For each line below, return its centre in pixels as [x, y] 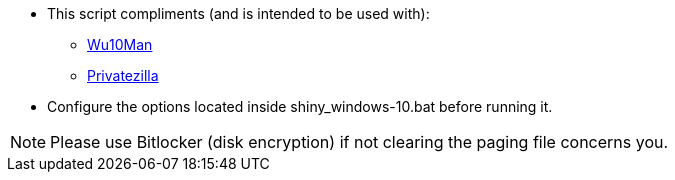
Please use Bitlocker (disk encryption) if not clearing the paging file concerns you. [359, 142]
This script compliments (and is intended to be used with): [238, 13]
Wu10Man [120, 44]
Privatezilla [123, 75]
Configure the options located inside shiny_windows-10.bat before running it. [300, 106]
